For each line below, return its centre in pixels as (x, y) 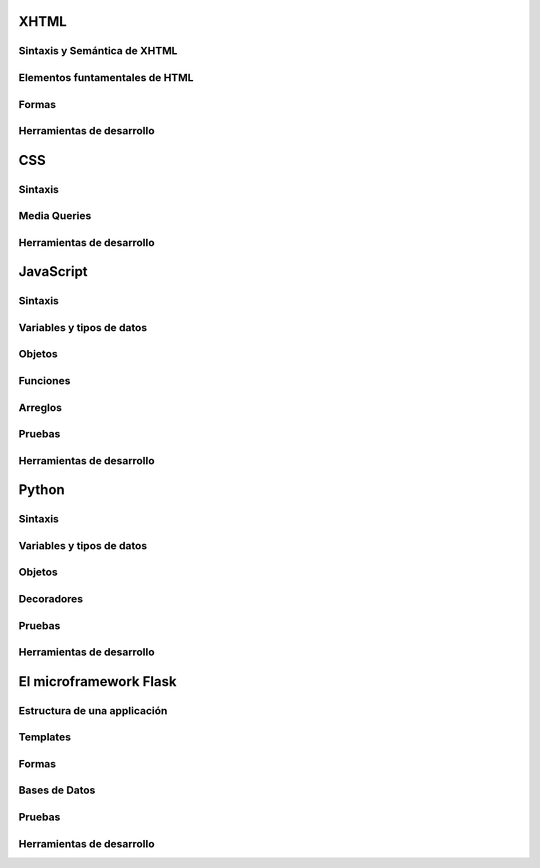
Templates (45, 737)
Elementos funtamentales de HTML (106, 77)
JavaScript (53, 271)
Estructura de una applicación (93, 710)
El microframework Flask (97, 681)
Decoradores (51, 598)
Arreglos (40, 407)
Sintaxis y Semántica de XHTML (98, 51)
